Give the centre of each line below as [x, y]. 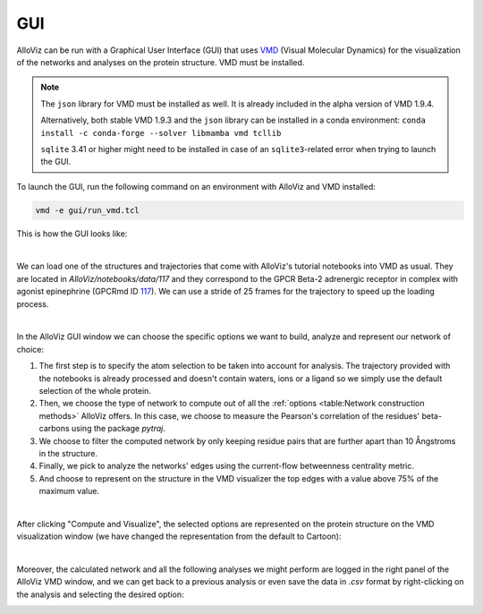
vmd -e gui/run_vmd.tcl [88, 210]
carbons [55, 429]
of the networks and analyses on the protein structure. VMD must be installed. [161, 62]
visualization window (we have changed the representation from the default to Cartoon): [179, 536]
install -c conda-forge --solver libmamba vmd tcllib [161, 133]
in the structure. [68, 453]
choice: [30, 349]
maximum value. [69, 491]
